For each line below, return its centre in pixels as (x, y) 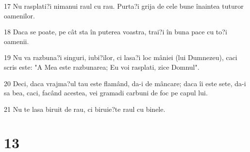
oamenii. (17, 41)
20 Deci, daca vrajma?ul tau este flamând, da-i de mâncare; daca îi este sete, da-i (125, 83)
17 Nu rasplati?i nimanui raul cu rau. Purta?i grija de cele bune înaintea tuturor (124, 6)
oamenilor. (19, 15)
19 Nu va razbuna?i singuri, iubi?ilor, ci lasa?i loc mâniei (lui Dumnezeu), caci (121, 57)
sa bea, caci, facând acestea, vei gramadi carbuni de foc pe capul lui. (106, 93)
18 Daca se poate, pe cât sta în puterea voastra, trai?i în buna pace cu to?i (116, 32)
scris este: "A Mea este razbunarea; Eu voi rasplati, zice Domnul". (102, 67)
